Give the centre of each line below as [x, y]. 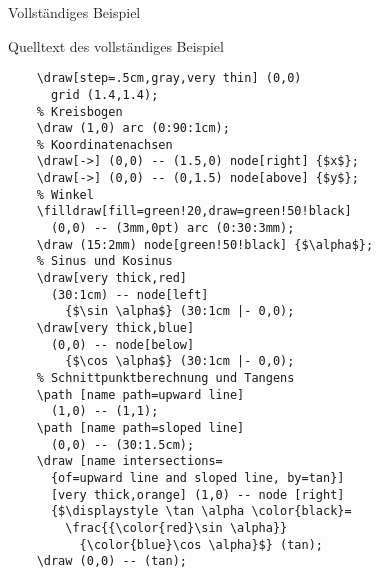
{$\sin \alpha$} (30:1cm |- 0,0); [180, 311]
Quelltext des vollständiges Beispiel [116, 45]
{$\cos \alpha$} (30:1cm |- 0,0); [180, 361]
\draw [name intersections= [129, 461]
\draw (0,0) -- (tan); [111, 561]
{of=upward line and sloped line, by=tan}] [197, 477]
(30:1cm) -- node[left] [129, 294]
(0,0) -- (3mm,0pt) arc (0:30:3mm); [172, 228]
